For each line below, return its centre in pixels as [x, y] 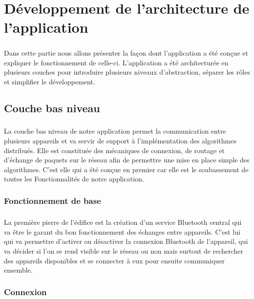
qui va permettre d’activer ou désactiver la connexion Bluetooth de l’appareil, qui [126, 241]
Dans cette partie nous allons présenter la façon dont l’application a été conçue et [126, 52]
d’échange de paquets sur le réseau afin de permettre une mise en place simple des [127, 160]
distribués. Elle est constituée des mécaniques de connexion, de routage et [114, 150]
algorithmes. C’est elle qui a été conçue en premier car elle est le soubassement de [126, 169]
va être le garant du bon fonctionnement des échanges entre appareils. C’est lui [122, 231]
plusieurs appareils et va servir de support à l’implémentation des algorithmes [120, 141]
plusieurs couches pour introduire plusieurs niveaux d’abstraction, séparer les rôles [127, 72]
